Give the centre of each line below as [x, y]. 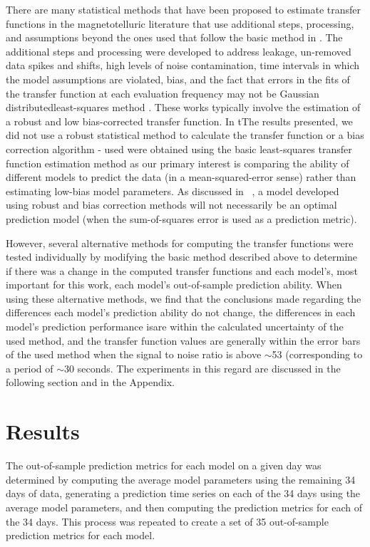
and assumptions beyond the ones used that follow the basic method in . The [174, 37]
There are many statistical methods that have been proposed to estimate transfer [184, 9]
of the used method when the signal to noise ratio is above [134, 354]
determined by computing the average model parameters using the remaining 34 [181, 479]
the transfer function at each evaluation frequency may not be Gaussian [163, 93]
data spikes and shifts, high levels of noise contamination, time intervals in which [183, 65]
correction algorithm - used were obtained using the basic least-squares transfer [179, 149]
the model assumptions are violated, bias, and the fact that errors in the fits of [178, 79]
